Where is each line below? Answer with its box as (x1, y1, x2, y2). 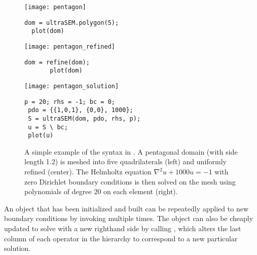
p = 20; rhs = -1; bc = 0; (24, 98, 115, 105)
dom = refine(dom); (24, 58, 90, 66)
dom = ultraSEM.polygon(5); (24, 19, 119, 26)
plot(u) (28, 132, 54, 139)
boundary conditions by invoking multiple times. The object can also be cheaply (4, 213, 253, 224)
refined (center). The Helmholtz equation (24, 166, 152, 177)
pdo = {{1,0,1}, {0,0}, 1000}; (28, 106, 133, 114)
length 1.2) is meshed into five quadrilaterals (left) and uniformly (24, 156, 227, 167)
